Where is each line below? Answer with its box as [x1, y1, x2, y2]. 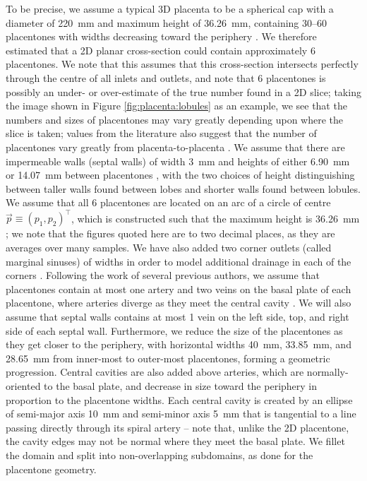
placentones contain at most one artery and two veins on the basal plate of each [6, 281, 351, 296]
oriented [6, 378, 41, 393]
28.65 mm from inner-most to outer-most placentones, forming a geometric [6, 350, 330, 365]
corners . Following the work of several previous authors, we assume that [6, 268, 320, 283]
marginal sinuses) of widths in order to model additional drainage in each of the [6, 254, 351, 268]
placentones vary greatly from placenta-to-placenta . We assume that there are [6, 139, 345, 154]
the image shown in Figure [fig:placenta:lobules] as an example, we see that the [6, 98, 347, 113]
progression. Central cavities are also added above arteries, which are [6, 364, 304, 379]
